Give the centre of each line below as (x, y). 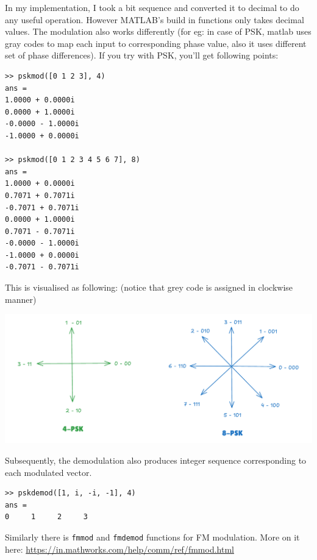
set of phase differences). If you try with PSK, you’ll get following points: (142, 55)
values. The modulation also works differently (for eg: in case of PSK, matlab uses (158, 31)
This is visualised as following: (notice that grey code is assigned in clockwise (149, 287)
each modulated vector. (48, 472)
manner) (21, 299)
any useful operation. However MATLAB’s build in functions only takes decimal (155, 19)
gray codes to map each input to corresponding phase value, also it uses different (156, 43)
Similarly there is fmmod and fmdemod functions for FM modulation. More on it (152, 537)
